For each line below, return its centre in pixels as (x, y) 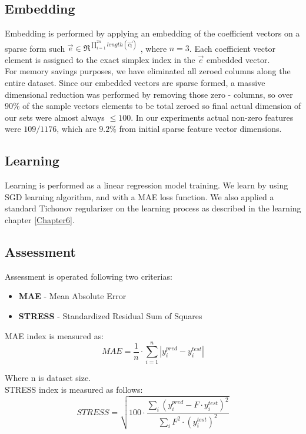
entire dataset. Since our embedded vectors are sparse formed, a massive (135, 83)
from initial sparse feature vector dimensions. (200, 129)
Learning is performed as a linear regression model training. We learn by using (147, 185)
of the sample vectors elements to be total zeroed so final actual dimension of (162, 106)
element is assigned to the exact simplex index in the (100, 59)
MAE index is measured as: (54, 335)
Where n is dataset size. (48, 378)
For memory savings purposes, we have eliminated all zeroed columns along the (148, 71)
